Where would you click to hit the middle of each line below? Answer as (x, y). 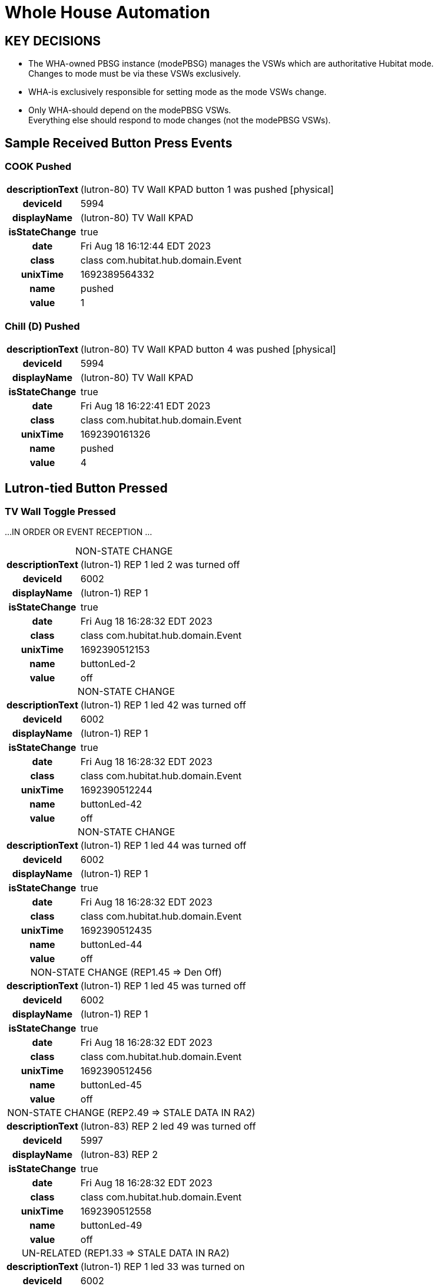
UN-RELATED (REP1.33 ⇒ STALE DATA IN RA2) (125, 1253)
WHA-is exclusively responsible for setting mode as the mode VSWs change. (177, 92)
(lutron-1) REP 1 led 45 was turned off (163, 986)
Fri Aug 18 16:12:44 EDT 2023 (146, 246)
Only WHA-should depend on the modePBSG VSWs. (130, 110)
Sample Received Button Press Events (119, 143)
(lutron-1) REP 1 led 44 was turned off (163, 846)
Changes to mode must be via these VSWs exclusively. (135, 74)
